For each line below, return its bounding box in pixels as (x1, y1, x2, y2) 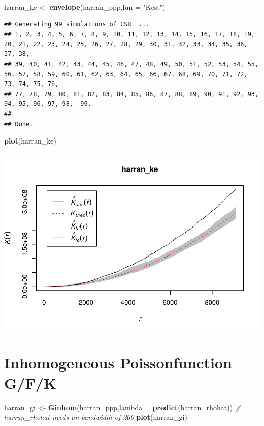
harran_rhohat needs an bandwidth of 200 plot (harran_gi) (4, 412, 187, 422)
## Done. (4, 120, 34, 128)
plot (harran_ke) (4, 135, 56, 146)
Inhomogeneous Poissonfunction (4, 352, 232, 373)
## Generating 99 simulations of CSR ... (4, 20, 150, 28)
